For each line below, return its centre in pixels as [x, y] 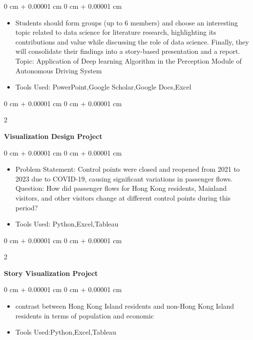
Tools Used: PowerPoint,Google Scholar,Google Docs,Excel [103, 87]
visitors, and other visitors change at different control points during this [123, 197]
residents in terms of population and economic [84, 315]
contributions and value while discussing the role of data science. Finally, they [132, 41]
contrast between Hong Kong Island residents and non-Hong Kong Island [125, 306]
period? [27, 207]
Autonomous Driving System [59, 70]
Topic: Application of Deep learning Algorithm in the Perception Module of [128, 60]
